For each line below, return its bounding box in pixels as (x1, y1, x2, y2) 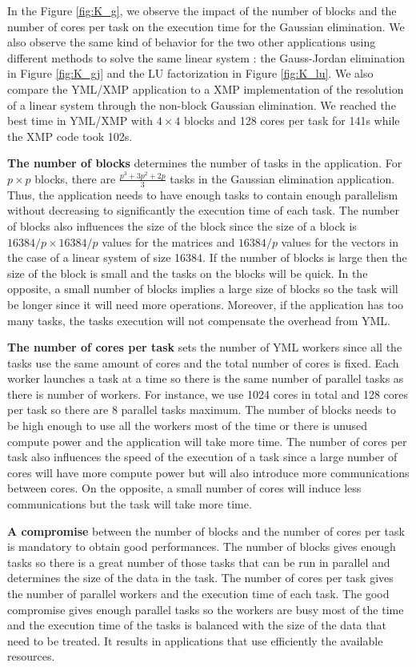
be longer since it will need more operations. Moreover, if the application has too (7, 295, 404, 312)
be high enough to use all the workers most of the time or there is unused (7, 417, 368, 434)
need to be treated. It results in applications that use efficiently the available (7, 632, 383, 649)
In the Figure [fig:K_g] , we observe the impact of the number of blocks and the (7, 2, 397, 18)
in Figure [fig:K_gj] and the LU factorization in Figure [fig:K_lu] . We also (7, 65, 374, 82)
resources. (7, 648, 55, 665)
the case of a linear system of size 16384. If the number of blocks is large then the (7, 249, 407, 266)
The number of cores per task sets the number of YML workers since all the (7, 339, 402, 356)
